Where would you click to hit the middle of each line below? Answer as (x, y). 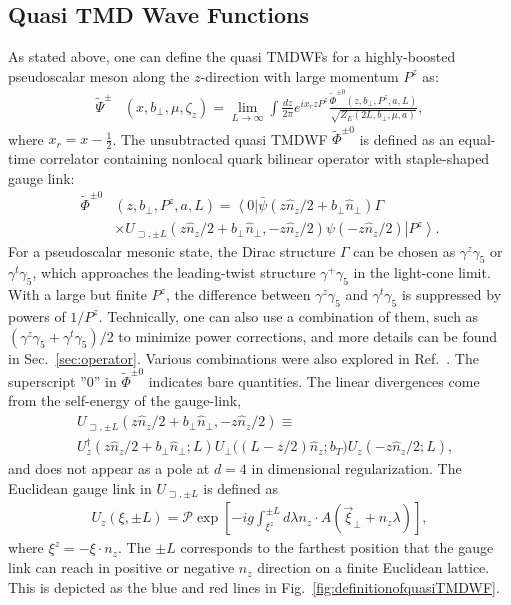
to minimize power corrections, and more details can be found (308, 335)
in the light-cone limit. (422, 272)
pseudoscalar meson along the (99, 75)
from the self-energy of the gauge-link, (125, 400)
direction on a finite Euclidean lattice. (373, 567)
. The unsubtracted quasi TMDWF (220, 138)
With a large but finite (77, 294)
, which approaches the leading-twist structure (174, 272)
